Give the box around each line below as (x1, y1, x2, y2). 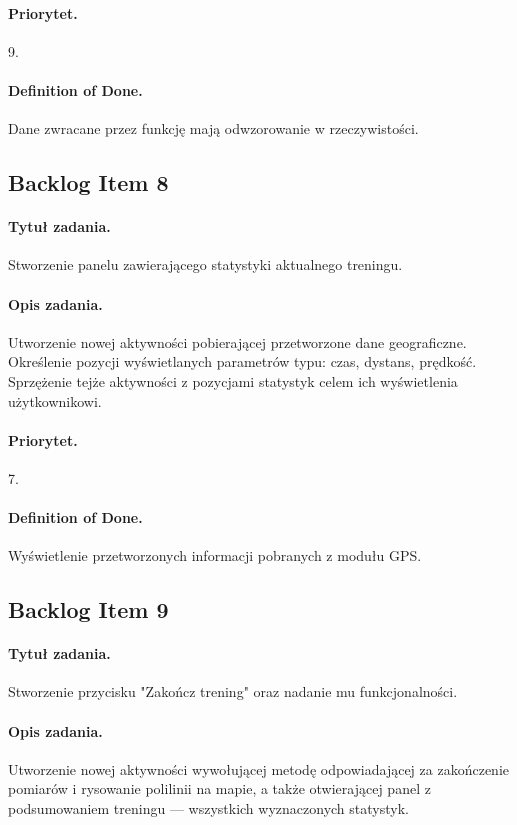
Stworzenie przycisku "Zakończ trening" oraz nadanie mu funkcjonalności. (8, 681, 458, 702)
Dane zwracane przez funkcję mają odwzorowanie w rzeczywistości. (8, 118, 419, 139)
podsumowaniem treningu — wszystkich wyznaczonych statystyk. (8, 798, 409, 819)
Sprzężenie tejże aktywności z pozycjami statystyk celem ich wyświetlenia (8, 370, 458, 391)
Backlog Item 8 (8, 167, 169, 198)
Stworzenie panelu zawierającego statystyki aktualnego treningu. (8, 254, 403, 275)
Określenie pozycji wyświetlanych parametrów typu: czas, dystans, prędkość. (8, 351, 477, 372)
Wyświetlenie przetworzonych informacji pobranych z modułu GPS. (8, 545, 422, 566)
